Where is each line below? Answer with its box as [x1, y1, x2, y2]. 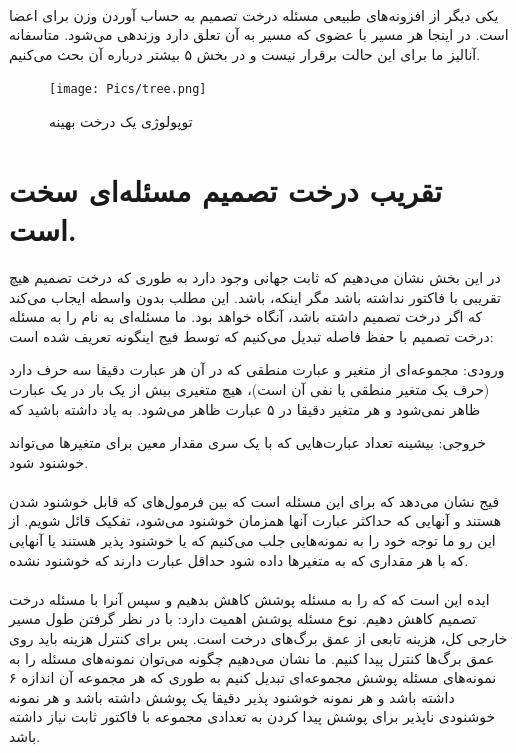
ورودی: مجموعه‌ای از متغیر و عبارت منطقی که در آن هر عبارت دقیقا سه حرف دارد [9, 359, 505, 380]
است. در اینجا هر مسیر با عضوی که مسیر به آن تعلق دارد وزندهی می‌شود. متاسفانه [9, 24, 509, 45]
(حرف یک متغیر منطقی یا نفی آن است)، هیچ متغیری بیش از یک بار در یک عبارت [9, 378, 490, 399]
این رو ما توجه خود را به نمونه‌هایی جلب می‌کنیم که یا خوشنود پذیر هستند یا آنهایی [9, 530, 496, 551]
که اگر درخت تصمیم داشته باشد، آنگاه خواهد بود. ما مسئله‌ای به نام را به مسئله [9, 306, 483, 327]
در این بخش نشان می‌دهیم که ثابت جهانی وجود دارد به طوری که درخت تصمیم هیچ [9, 266, 501, 287]
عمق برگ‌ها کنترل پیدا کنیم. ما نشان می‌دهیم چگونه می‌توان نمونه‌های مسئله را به [9, 647, 495, 668]
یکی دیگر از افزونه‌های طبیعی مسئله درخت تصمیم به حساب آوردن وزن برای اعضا [9, 4, 499, 25]
